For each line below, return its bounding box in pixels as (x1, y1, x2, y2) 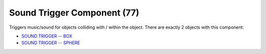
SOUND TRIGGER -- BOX (21, 33, 72, 39)
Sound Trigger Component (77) (9, 7, 139, 18)
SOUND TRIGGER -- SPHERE (21, 40, 80, 46)
